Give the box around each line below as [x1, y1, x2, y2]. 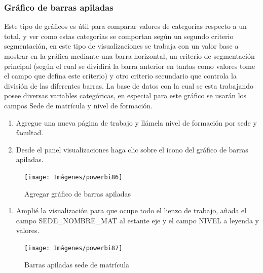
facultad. [16, 127, 44, 138]
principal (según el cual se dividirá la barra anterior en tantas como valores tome [4, 60, 255, 71]
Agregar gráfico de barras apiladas [24, 188, 131, 199]
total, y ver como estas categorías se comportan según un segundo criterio [4, 30, 234, 41]
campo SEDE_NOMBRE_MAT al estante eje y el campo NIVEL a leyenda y [16, 215, 259, 225]
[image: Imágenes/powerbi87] [24, 244, 123, 252]
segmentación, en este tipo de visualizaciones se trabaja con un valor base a [4, 41, 239, 51]
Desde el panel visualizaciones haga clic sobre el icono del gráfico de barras [16, 144, 248, 154]
